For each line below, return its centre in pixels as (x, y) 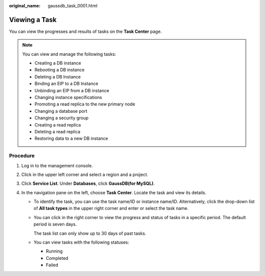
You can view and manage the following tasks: (69, 54)
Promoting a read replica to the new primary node (85, 104)
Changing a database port (61, 111)
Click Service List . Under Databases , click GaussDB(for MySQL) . (88, 183)
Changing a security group (62, 118)
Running (54, 251)
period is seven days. (55, 224)
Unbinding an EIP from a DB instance (72, 90)
